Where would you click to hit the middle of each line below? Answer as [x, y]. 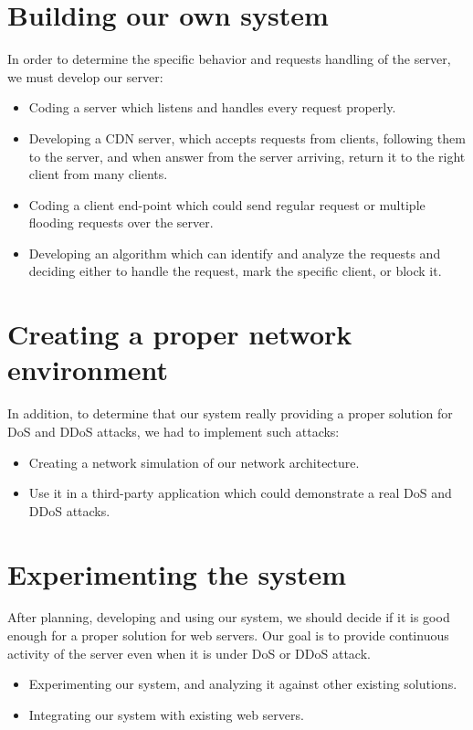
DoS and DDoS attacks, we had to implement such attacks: [173, 431]
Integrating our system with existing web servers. [166, 714]
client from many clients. [98, 174]
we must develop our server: [85, 76]
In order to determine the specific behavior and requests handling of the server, [229, 59]
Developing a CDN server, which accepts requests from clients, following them [247, 138]
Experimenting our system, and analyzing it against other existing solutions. [243, 684]
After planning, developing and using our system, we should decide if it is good [229, 617]
